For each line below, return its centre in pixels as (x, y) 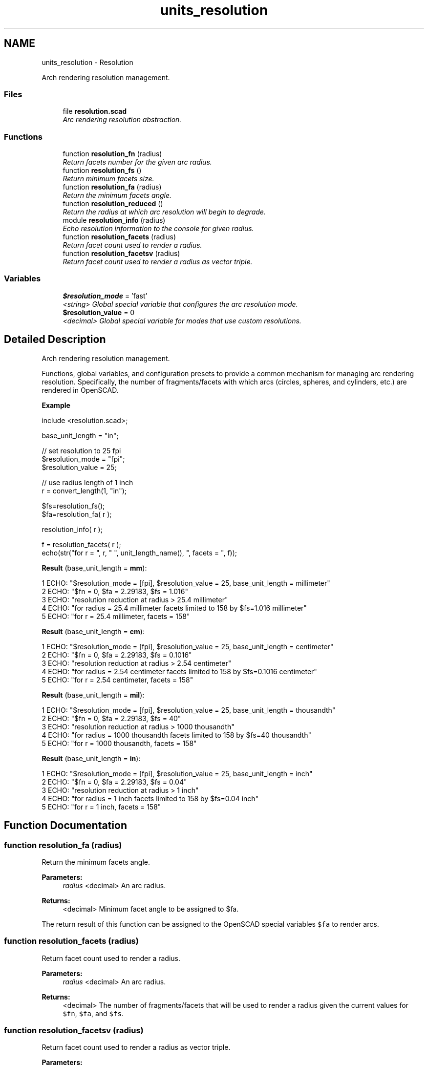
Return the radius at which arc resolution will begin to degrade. (164, 212)
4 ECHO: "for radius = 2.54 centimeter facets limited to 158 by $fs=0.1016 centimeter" (179, 671)
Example (56, 405)
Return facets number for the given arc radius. (137, 162)
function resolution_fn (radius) (112, 154)
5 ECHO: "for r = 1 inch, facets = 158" (101, 807)
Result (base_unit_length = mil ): (93, 695)
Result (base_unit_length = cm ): (93, 631)
